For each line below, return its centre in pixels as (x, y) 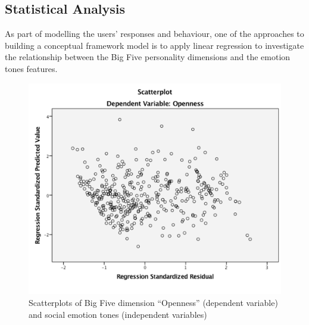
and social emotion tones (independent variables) (118, 314)
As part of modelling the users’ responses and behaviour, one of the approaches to (154, 34)
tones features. (31, 68)
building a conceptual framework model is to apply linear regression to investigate (154, 45)
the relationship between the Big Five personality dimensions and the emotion (148, 57)
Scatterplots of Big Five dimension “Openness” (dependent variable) (153, 303)
